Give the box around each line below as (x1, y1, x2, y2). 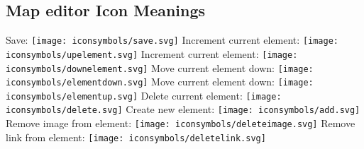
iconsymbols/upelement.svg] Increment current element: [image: (6, 46, 298, 61)
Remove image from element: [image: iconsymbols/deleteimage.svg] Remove (6, 116, 355, 131)
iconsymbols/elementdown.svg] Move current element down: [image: (6, 74, 314, 89)
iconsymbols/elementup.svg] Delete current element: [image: (6, 88, 282, 102)
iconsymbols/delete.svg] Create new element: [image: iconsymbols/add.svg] (6, 102, 360, 117)
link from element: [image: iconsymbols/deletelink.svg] (6, 129, 266, 144)
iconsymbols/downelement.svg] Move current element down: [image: (6, 60, 314, 75)
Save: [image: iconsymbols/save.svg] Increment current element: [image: (6, 32, 338, 47)
